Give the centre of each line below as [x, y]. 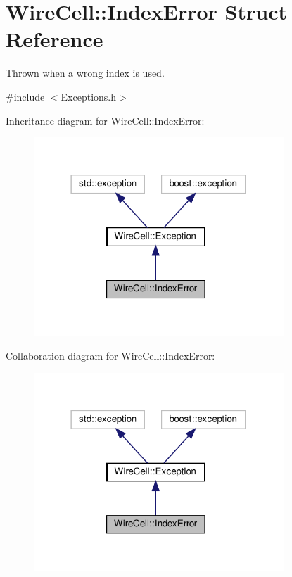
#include [25, 96]
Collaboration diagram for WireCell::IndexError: [110, 356]
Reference [55, 39]
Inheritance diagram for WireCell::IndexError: [105, 120]
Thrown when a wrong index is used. [85, 73]
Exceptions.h [89, 96]
